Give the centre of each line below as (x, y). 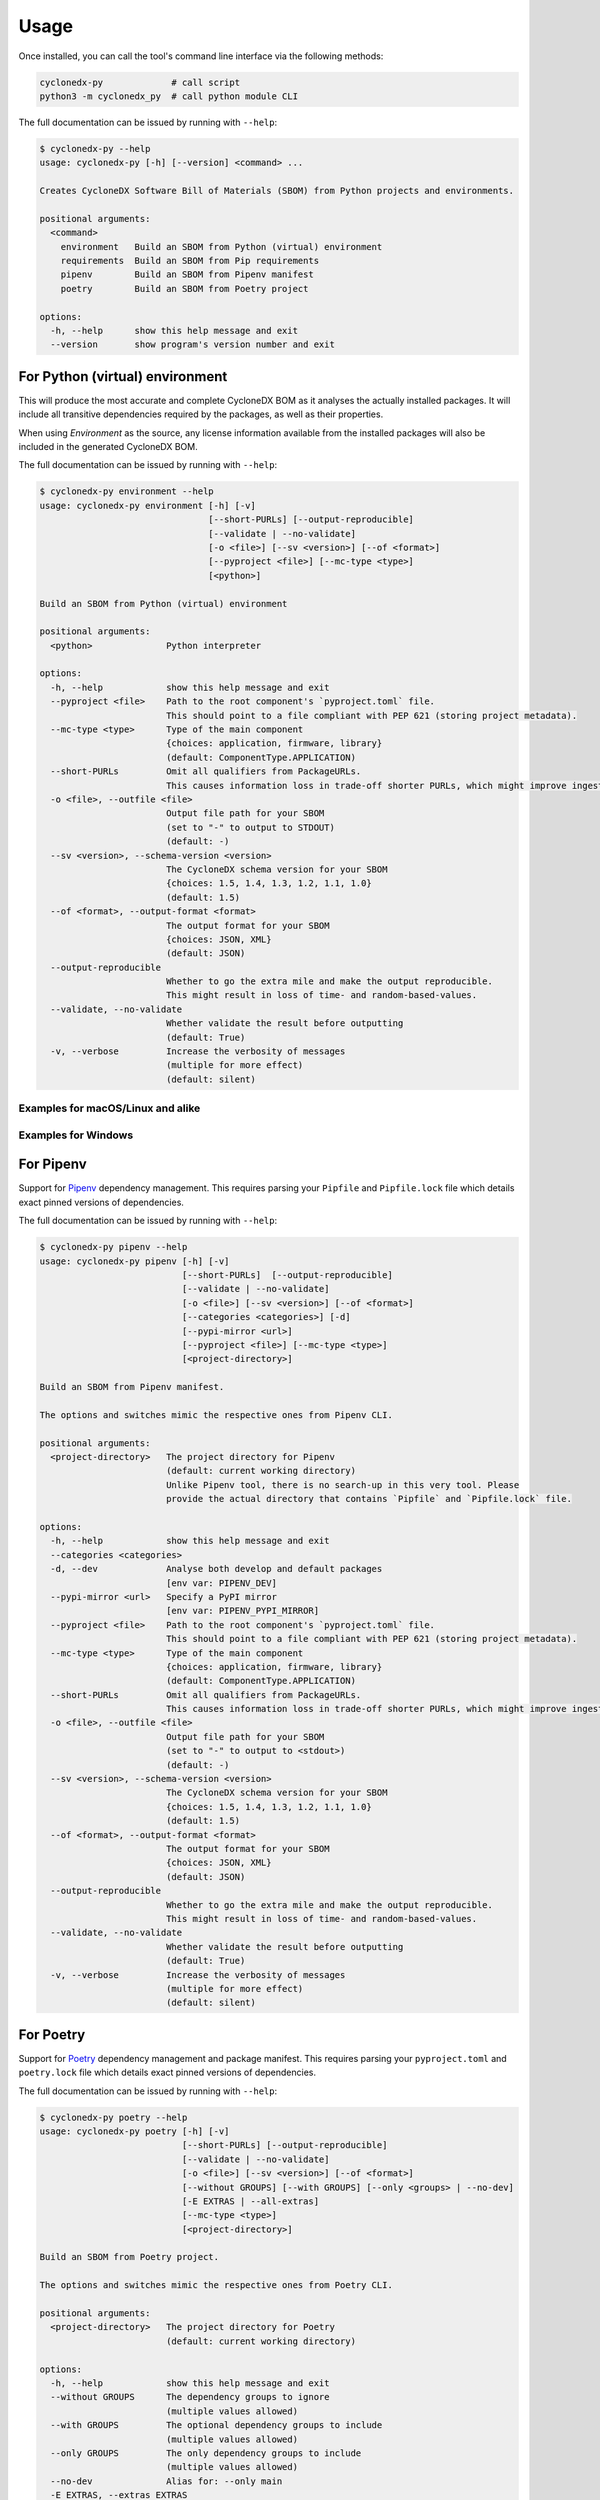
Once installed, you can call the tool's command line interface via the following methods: (201, 56)
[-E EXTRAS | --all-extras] (250, 2201)
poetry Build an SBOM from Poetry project (184, 288)
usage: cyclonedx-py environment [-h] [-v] (148, 505)
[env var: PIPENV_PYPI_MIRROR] (242, 1611)
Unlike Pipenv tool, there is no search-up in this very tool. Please (342, 1484)
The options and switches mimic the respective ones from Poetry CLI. (216, 2285)
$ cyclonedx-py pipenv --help (113, 1247)
